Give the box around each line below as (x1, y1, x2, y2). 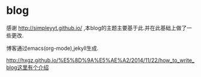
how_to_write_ (159, 57, 195, 64)
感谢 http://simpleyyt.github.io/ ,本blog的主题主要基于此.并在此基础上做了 (6, 24, 187, 31)
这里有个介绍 (17, 64, 49, 71)
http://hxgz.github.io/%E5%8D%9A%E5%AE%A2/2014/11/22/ (6, 57, 160, 64)
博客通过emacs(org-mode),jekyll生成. (6, 45, 99, 52)
